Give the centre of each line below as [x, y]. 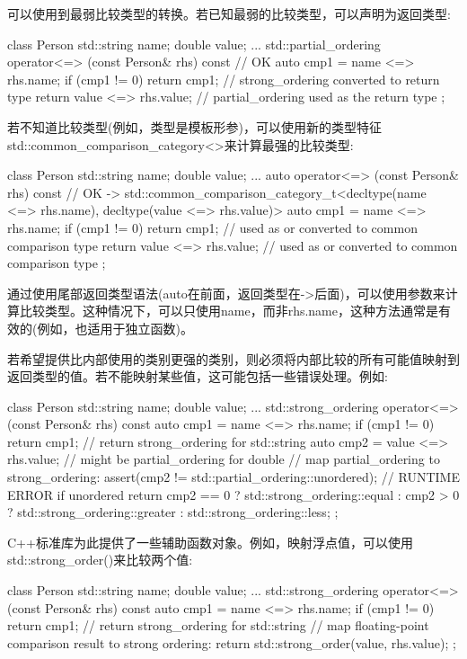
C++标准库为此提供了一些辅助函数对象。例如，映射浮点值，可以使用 [210, 542]
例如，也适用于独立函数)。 [115, 328]
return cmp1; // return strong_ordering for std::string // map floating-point [218, 625]
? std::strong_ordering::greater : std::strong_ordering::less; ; [173, 512]
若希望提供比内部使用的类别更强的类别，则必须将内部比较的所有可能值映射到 [233, 358]
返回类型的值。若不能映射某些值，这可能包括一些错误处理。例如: [198, 376]
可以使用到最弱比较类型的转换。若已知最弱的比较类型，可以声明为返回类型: [229, 13]
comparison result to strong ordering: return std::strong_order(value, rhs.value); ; [232, 642]
